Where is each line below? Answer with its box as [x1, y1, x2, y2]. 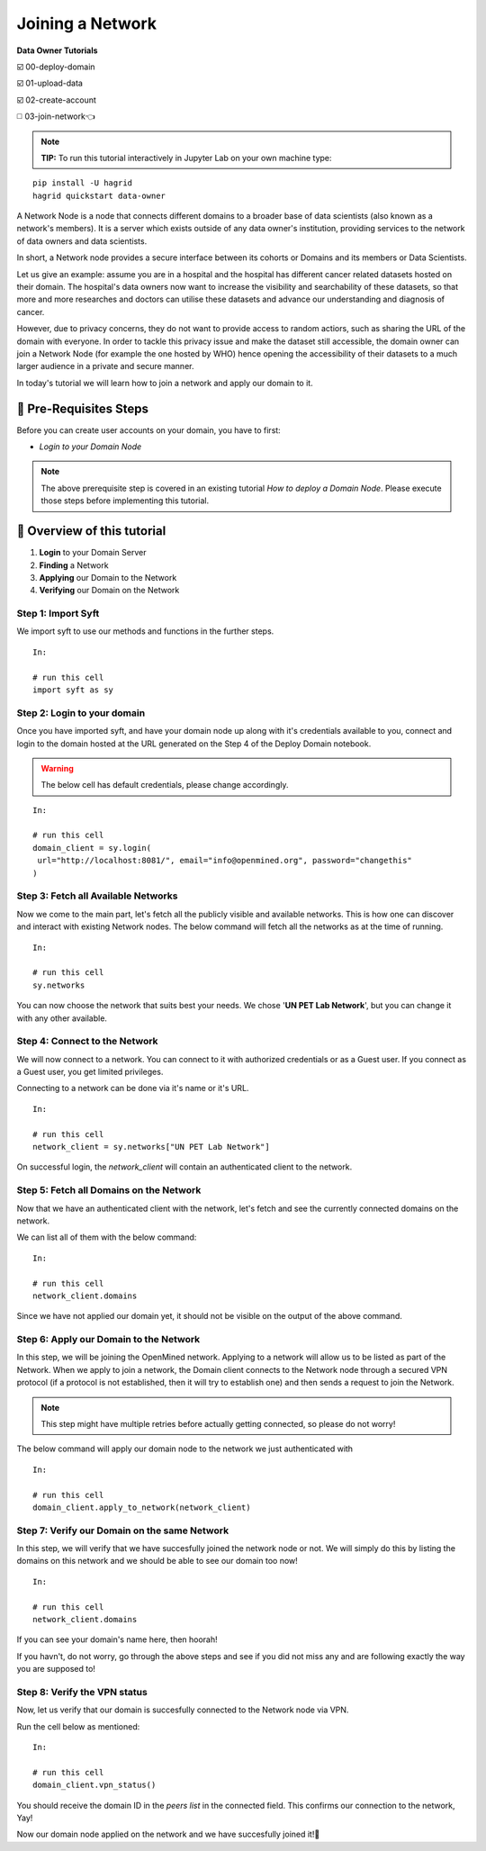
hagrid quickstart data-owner [32, 190, 166, 201]
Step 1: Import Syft [16, 608, 100, 620]
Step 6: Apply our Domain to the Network [16, 1333, 201, 1346]
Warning [40, 763, 74, 773]
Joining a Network [16, 14, 157, 33]
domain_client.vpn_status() [32, 1780, 157, 1791]
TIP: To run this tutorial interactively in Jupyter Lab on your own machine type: [40, 152, 332, 163]
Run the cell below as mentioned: [16, 1720, 140, 1732]
